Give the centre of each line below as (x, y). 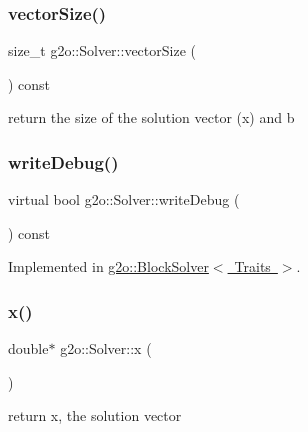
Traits (252, 266)
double (28, 348)
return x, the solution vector (95, 415)
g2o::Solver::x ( (106, 348)
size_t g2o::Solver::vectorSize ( (102, 50)
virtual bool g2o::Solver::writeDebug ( (124, 199)
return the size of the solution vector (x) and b (151, 117)
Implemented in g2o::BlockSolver (108, 266)
